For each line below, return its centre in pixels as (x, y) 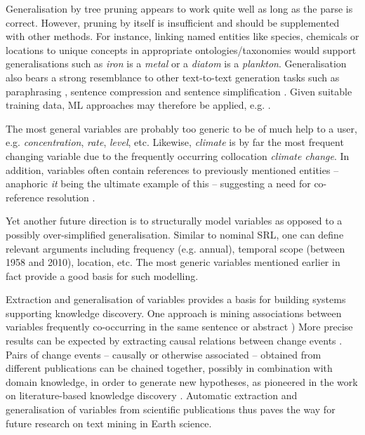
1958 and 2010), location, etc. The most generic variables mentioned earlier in (173, 262)
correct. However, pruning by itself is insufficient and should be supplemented (173, 22)
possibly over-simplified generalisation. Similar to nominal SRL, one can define (175, 234)
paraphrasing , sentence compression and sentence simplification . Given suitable (179, 91)
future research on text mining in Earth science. (109, 423)
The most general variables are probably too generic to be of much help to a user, (181, 128)
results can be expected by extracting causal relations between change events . (174, 341)
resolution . (71, 197)
